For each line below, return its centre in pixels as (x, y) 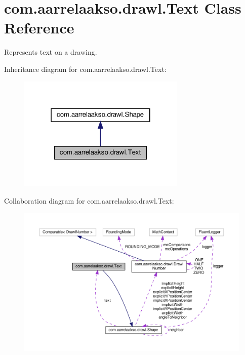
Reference (39, 28)
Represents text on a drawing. (51, 52)
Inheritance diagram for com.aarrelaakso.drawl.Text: (85, 69)
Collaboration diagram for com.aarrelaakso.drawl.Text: (89, 201)
